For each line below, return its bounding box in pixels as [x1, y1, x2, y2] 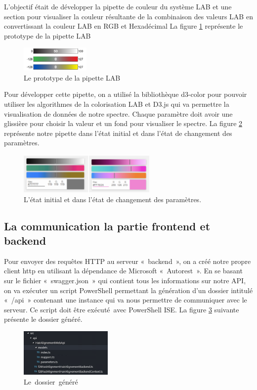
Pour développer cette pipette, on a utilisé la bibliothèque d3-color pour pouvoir [4, 89, 247, 99]
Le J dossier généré [24, 376, 78, 387]
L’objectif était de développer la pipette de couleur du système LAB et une [4, 1, 232, 11]
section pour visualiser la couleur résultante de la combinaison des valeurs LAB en [4, 11, 253, 21]
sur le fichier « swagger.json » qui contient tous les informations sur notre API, [4, 275, 246, 285]
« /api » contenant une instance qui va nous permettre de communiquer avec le [4, 295, 247, 305]
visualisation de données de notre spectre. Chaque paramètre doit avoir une [4, 108, 233, 119]
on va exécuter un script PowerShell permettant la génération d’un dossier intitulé [4, 285, 253, 295]
